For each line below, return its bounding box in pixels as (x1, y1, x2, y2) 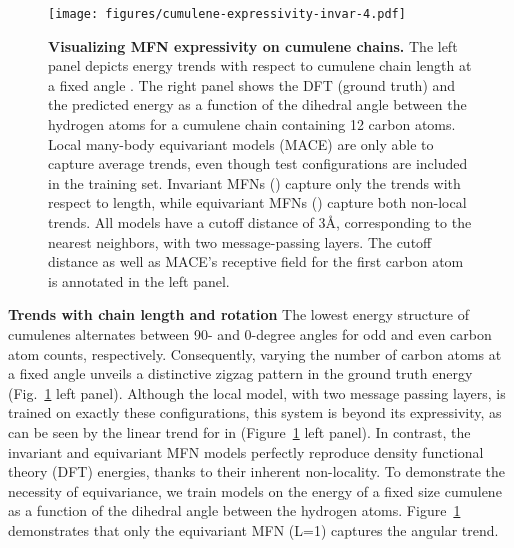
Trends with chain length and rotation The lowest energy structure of (8, 304, 469, 325)
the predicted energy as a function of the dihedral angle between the (48, 94, 467, 115)
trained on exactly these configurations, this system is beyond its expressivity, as (8, 402, 502, 423)
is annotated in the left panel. (48, 270, 230, 291)
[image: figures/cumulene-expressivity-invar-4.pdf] (48, 7, 406, 21)
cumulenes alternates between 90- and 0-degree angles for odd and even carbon (8, 323, 492, 344)
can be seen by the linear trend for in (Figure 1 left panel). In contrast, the (8, 421, 471, 442)
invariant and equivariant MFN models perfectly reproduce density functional (8, 441, 484, 462)
